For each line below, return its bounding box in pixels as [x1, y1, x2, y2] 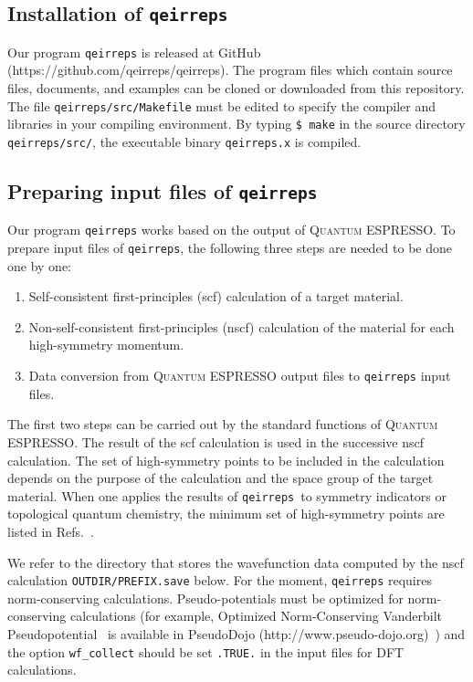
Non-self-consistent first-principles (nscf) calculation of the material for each [28, 317, 455, 336]
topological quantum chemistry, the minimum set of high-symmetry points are [7, 504, 445, 523]
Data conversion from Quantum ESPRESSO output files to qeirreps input [28, 366, 451, 385]
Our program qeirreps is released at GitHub [7, 42, 261, 61]
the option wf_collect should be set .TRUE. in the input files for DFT [7, 642, 405, 661]
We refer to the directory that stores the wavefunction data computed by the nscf [7, 552, 464, 572]
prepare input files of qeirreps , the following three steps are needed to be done [7, 238, 453, 257]
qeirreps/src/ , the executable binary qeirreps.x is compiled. [7, 131, 362, 151]
